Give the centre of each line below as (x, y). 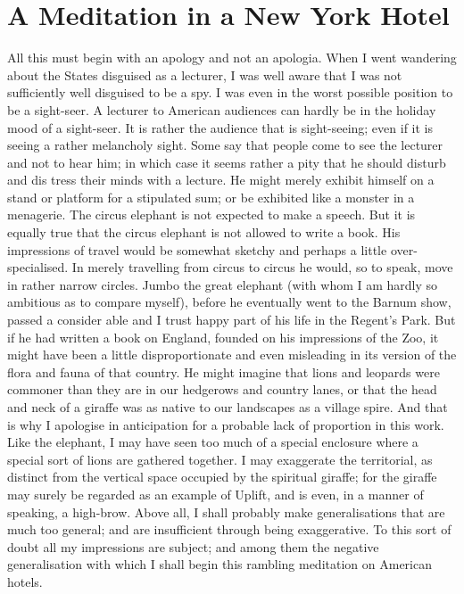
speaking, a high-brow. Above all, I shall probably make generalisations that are (226, 511)
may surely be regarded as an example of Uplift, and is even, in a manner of (215, 494)
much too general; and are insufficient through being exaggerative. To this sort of (229, 529)
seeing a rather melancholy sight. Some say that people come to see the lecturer (225, 145)
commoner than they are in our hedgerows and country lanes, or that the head (222, 389)
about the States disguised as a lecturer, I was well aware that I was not (205, 74)
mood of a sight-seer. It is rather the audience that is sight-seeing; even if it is (220, 127)
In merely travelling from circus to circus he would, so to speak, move (262, 267)
